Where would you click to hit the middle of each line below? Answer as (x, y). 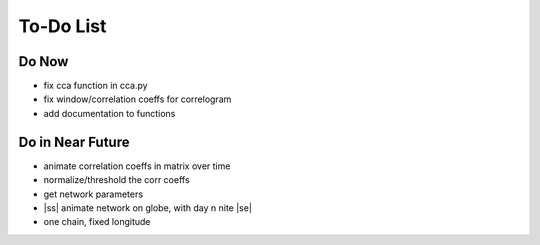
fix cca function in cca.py (96, 86)
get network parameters (93, 194)
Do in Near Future (74, 141)
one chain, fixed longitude (97, 222)
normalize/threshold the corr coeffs (116, 180)
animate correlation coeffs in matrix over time (137, 166)
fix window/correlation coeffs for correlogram (137, 99)
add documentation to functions (109, 113)
